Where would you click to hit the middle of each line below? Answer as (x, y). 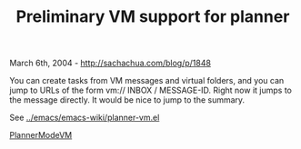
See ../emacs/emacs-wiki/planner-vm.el (85, 118)
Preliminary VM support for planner (153, 17)
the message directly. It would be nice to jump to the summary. (127, 100)
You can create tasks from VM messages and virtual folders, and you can (147, 81)
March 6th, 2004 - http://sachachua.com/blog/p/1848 (110, 63)
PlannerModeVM (41, 135)
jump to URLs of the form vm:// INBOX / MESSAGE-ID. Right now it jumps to (151, 90)
